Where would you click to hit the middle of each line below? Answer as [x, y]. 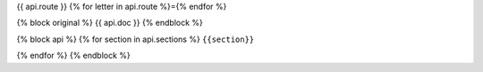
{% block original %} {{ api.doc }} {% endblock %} [110, 23]
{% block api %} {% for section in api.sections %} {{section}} [136, 39]
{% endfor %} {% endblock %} [74, 56]
